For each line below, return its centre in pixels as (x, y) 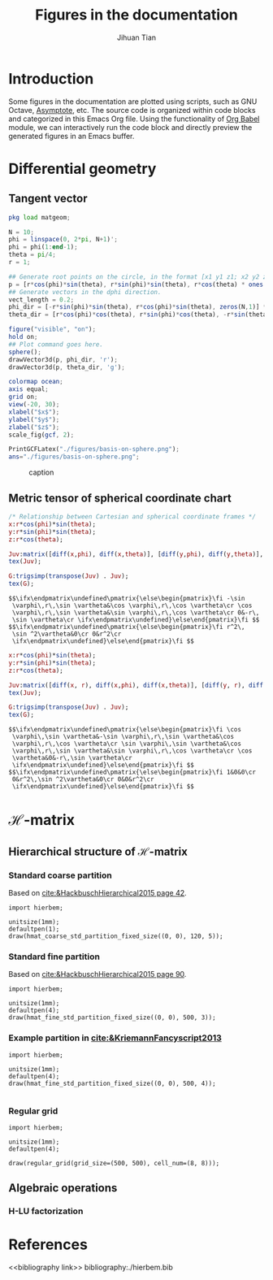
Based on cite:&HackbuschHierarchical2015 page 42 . (97, 893)
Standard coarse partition (60, 875)
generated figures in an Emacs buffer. (71, 136)
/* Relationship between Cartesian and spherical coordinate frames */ (132, 517)
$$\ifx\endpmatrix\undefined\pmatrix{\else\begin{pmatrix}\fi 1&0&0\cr (132, 772)
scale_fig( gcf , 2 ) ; (41, 435)
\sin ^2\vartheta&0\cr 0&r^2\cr (67, 634)
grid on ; (23, 397)
